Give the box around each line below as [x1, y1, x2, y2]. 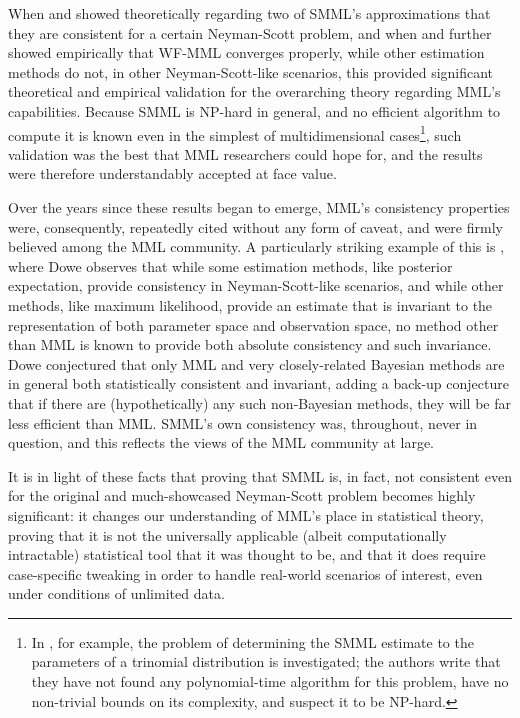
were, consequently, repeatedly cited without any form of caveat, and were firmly [8, 216, 503, 237]
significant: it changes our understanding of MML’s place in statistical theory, [8, 504, 484, 525]
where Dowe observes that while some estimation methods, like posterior [8, 255, 453, 276]
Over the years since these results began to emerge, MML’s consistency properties [8, 197, 510, 217]
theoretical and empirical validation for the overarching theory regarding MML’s [8, 81, 501, 102]
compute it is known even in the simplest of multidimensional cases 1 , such [8, 121, 462, 145]
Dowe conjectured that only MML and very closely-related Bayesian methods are [8, 353, 505, 374]
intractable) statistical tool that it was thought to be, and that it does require [8, 544, 486, 565]
